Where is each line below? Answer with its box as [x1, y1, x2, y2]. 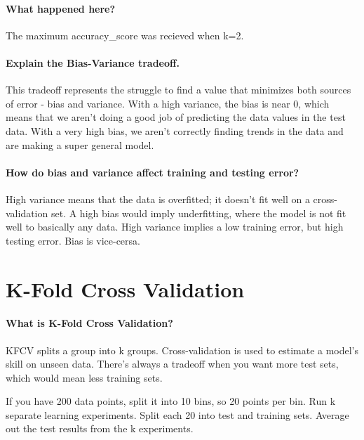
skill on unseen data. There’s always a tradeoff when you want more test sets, [6, 356, 339, 371]
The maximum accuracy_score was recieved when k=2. [6, 27, 244, 42]
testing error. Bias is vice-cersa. [6, 233, 140, 247]
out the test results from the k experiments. [6, 421, 194, 436]
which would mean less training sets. [6, 370, 163, 384]
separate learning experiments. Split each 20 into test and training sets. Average [6, 407, 349, 422]
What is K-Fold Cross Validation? [6, 316, 173, 330]
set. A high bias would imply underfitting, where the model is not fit [50, 205, 346, 220]
